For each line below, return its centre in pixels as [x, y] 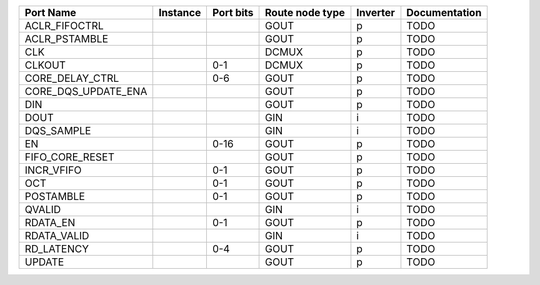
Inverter [375, 12]
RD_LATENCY [57, 248]
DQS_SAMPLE [58, 130]
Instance [180, 12]
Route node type [305, 12]
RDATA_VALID [57, 235]
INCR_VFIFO [53, 170]
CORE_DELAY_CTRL [72, 78]
